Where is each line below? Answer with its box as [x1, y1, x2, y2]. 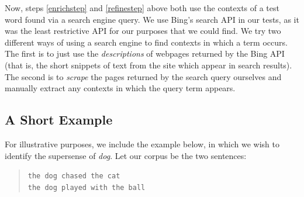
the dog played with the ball [27, 183, 146, 192]
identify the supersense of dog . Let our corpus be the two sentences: [5, 149, 247, 161]
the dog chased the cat [27, 172, 120, 181]
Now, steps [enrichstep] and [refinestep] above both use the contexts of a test [5, 2, 279, 13]
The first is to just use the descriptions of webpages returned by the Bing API [5, 47, 285, 60]
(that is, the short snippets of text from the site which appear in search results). [5, 58, 292, 71]
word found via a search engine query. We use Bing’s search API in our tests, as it [5, 13, 299, 25]
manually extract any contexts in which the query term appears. [5, 82, 236, 94]
